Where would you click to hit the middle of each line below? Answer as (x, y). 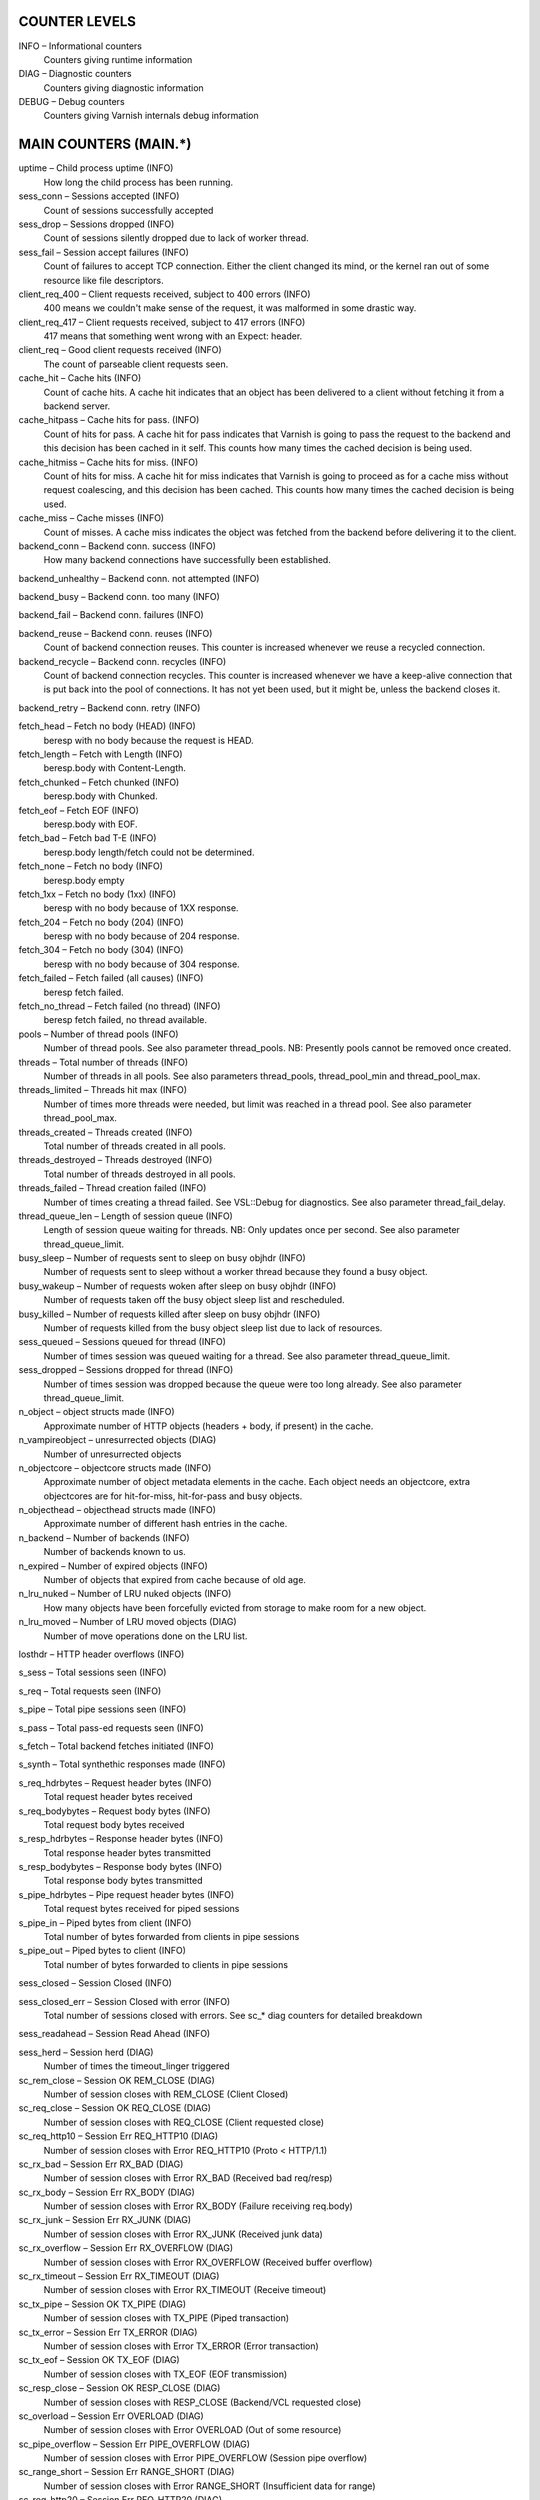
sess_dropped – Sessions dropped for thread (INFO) (126, 1370)
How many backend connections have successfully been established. (187, 560)
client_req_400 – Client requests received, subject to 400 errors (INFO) (164, 294)
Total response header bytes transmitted (127, 1852)
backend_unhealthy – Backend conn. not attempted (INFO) (139, 578)
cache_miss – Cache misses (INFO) (91, 518)
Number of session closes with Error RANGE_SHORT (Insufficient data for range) (209, 2486)
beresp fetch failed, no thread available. (125, 1020)
